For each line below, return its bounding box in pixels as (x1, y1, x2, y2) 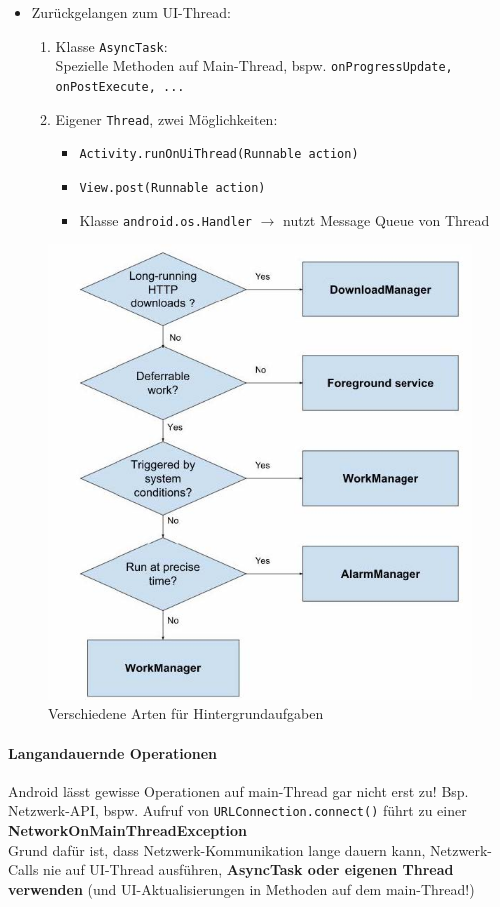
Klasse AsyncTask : (55, 35, 168, 56)
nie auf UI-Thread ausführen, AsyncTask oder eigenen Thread (43, 859, 454, 880)
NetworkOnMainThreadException (8, 819, 247, 840)
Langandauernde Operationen (8, 742, 218, 763)
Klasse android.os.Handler (79, 209, 252, 230)
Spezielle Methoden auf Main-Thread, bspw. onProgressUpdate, (55, 55, 453, 76)
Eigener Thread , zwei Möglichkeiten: (55, 108, 278, 129)
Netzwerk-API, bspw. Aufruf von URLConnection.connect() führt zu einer (8, 800, 467, 821)
